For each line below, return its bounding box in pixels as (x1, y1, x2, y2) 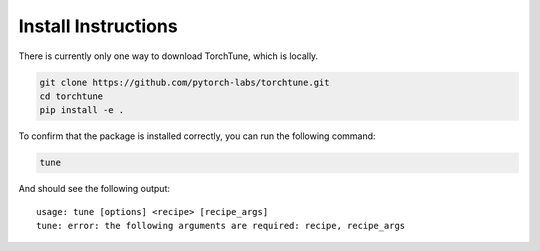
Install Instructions (18, 15, 179, 37)
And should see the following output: (18, 183, 170, 195)
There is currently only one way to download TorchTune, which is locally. (18, 50, 319, 62)
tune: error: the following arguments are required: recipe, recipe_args (36, 220, 406, 232)
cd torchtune (39, 90, 104, 102)
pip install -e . (39, 105, 125, 116)
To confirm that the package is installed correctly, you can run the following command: (18, 130, 376, 142)
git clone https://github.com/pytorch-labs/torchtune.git (39, 76, 330, 88)
